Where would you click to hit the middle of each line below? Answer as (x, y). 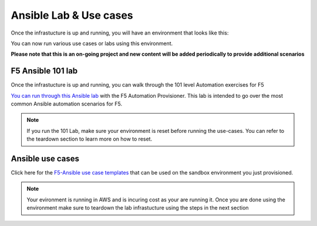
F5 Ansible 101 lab (44, 71)
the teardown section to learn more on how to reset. (90, 139)
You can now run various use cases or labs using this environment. (92, 43)
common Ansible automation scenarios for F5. (67, 104)
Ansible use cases (45, 159)
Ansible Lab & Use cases (72, 15)
